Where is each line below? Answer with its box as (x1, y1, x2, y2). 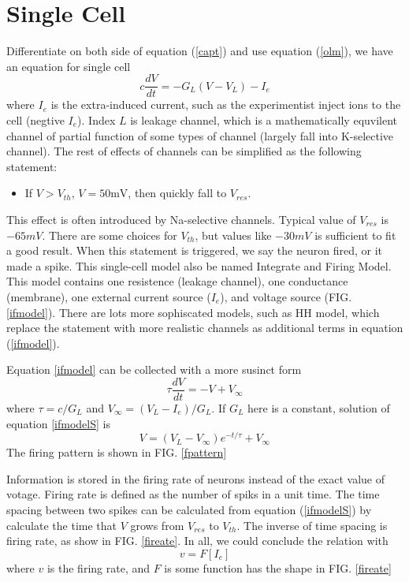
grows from (130, 517, 184, 533)
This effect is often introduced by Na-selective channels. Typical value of (6, 211, 356, 227)
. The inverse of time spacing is (236, 517, 388, 533)
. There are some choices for (42, 226, 177, 243)
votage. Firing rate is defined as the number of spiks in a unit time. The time (6, 486, 380, 502)
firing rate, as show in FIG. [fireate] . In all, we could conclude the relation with (6, 532, 389, 549)
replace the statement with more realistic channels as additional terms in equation (6, 319, 403, 336)
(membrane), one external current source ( (6, 288, 211, 304)
